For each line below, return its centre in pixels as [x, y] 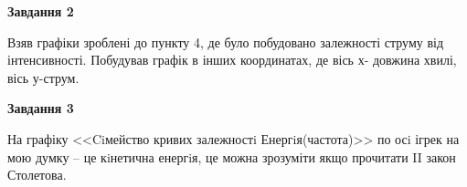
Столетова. [37, 175]
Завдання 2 [41, 11]
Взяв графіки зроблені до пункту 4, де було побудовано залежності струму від [226, 42]
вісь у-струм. [43, 77]
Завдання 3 [41, 108]
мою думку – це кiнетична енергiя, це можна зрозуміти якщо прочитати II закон [232, 156]
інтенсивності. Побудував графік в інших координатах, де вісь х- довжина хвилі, [232, 60]
